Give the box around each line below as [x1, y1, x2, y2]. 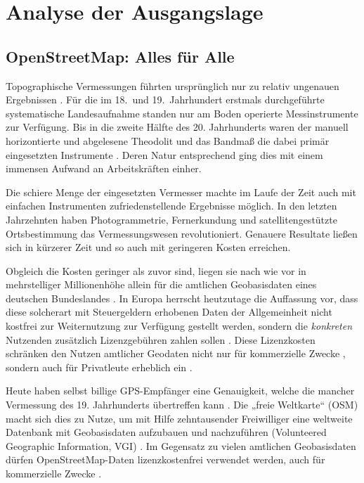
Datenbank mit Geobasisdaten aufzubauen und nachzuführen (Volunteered [6, 425, 327, 439]
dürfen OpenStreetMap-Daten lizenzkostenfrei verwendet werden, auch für [6, 452, 325, 467]
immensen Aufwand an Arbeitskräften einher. [6, 161, 202, 176]
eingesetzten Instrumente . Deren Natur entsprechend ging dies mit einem [6, 147, 323, 162]
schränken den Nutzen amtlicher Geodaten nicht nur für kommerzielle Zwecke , [6, 346, 346, 361]
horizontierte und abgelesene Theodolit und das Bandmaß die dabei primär [6, 133, 330, 148]
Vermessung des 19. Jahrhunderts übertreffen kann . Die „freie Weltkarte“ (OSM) [6, 397, 358, 412]
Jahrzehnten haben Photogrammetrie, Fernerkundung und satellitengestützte [6, 212, 337, 226]
